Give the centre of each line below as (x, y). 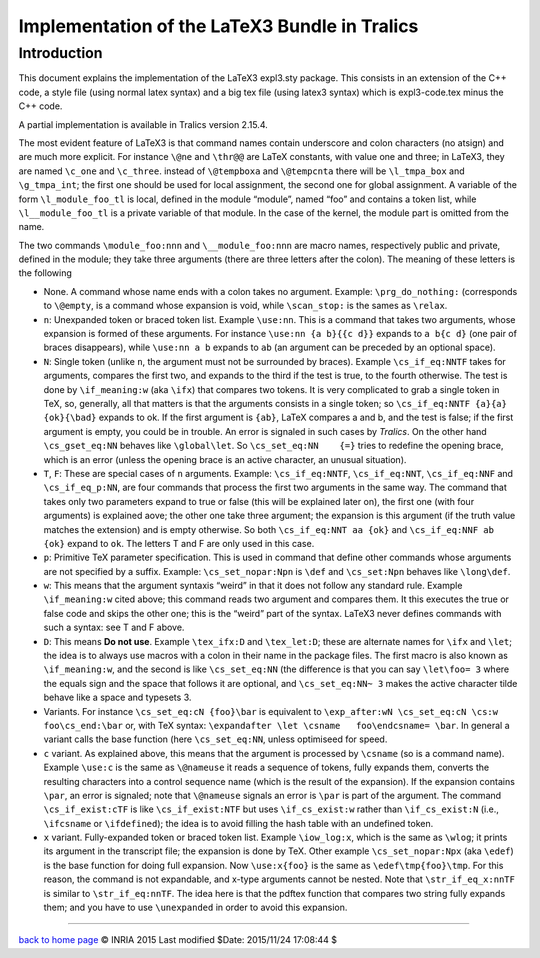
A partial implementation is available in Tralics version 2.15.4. (143, 124)
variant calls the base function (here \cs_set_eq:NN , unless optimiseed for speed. (215, 739)
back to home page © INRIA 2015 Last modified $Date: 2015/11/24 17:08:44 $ (177, 940)
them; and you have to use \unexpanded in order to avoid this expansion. (195, 907)
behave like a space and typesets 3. (117, 697)
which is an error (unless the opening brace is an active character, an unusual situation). (225, 459)
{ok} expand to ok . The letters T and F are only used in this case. (179, 543)
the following (45, 273)
